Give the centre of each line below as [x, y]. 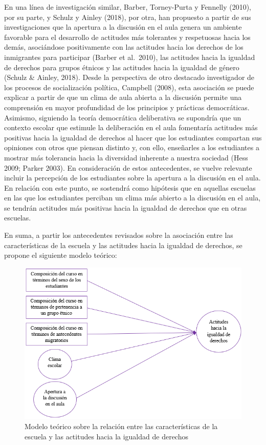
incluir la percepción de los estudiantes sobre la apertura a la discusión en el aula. [132, 178]
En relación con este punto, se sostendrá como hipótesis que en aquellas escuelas [130, 187]
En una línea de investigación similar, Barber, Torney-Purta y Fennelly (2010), [128, 7]
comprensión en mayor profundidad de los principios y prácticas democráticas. [127, 107]
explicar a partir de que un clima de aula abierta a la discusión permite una [123, 97]
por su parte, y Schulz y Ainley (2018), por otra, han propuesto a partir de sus [128, 17]
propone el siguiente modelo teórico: [61, 255]
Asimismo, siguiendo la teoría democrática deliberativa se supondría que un [123, 117]
